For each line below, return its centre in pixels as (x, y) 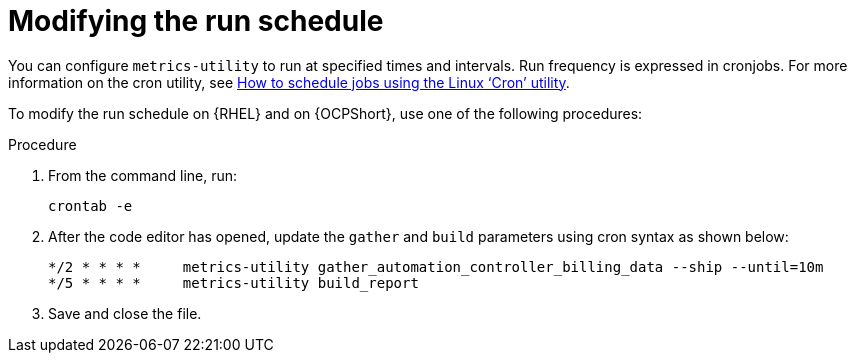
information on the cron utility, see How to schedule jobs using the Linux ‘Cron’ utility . (289, 82)
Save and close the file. (125, 313)
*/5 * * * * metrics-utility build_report (233, 282)
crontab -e (90, 205)
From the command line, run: (143, 175)
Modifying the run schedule (196, 21)
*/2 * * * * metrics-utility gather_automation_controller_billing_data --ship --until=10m (436, 266)
